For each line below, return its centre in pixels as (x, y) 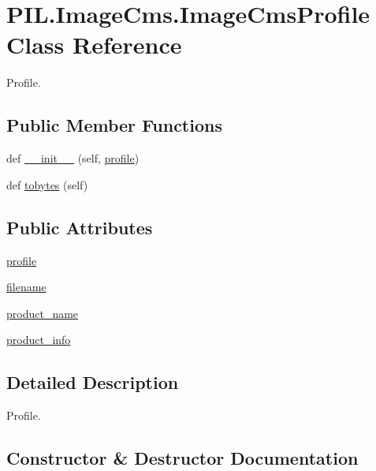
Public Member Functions (114, 125)
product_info (39, 340)
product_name (43, 313)
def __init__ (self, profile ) (73, 158)
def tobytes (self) (47, 184)
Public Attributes (80, 227)
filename (26, 287)
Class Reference (94, 45)
